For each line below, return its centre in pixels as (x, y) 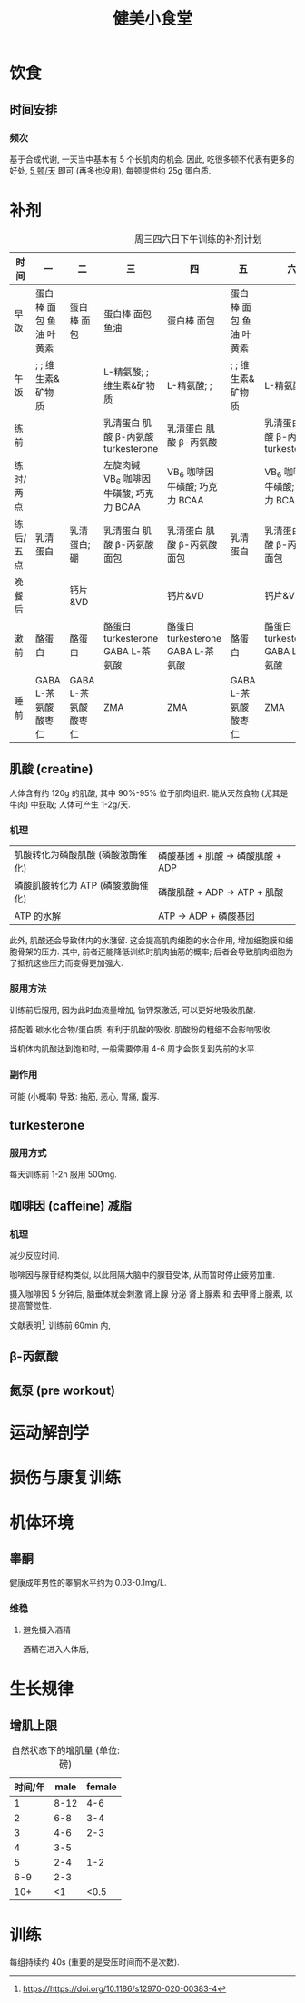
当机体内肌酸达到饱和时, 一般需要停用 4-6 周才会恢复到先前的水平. (133, 1049)
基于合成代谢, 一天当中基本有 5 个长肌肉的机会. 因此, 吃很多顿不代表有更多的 (152, 159)
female (102, 1787)
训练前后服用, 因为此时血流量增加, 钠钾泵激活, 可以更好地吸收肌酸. (133, 1011)
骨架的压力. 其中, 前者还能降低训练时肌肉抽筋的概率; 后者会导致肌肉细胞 (151, 952)
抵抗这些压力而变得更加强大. (70, 963)
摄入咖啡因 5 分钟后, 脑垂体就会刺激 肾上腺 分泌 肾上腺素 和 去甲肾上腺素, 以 (151, 1294)
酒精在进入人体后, (55, 1649)
